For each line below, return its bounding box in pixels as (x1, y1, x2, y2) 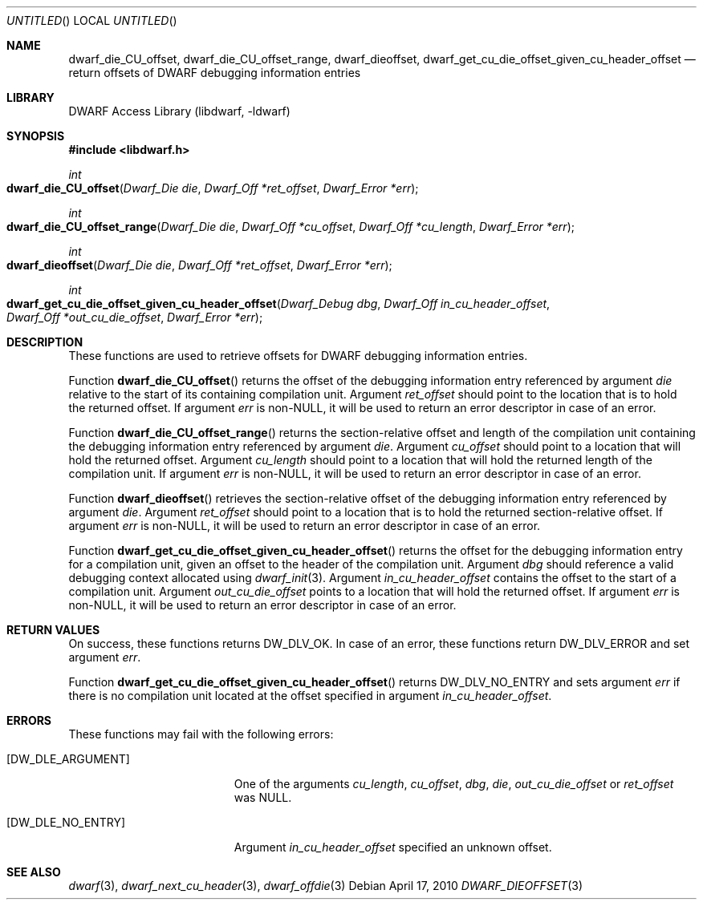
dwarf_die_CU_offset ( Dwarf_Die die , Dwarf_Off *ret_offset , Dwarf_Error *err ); (6, 181, 419, 195)
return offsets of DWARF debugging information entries (68, 66, 361, 79)
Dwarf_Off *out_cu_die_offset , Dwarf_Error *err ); (6, 310, 263, 324)
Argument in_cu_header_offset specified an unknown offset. (234, 840, 552, 854)
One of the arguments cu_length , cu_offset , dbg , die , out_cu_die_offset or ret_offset (234, 777, 674, 791)
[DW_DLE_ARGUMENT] (6, 752, 130, 766)
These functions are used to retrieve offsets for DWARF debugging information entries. (68, 349, 528, 362)
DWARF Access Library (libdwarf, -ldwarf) (68, 104, 291, 118)
